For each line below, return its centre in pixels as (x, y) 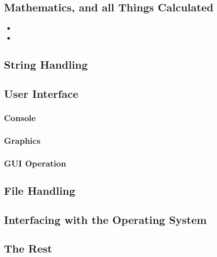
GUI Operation (35, 163)
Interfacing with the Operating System (106, 219)
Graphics (22, 140)
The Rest (28, 248)
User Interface (41, 93)
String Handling (46, 64)
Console (20, 117)
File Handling (40, 190)
